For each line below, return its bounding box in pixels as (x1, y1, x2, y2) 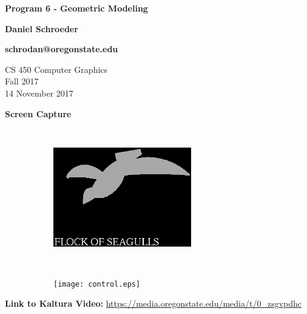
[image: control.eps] (53, 279, 141, 288)
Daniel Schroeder (5, 22, 78, 35)
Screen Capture (5, 107, 72, 120)
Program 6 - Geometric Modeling (5, 2, 148, 14)
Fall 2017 (5, 75, 39, 87)
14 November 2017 (5, 86, 73, 99)
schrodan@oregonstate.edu (5, 43, 118, 55)
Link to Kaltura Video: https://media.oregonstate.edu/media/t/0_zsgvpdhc (5, 297, 302, 310)
